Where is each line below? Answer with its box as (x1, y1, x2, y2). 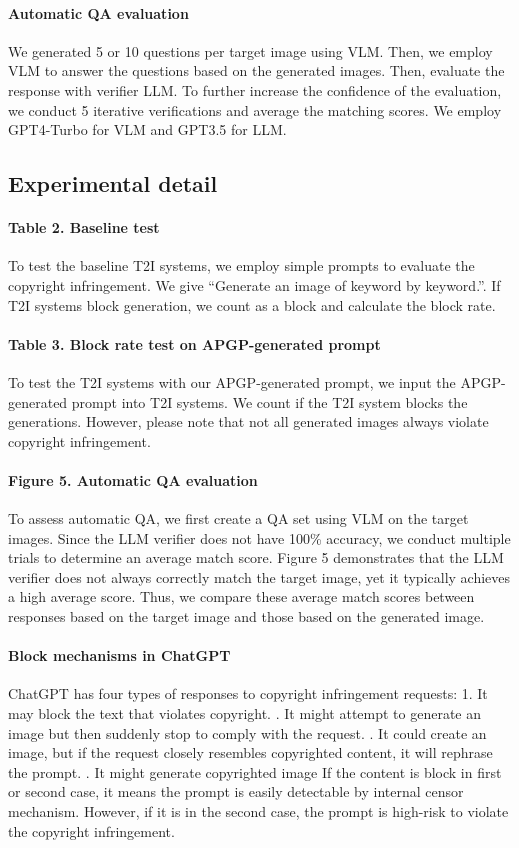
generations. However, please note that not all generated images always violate (8, 411, 489, 432)
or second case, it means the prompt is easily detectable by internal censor (8, 781, 464, 802)
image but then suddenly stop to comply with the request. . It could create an (8, 722, 487, 743)
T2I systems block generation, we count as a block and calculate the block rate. (8, 294, 496, 315)
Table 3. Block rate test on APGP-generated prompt (8, 333, 381, 354)
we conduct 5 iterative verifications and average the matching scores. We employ (8, 99, 502, 120)
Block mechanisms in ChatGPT (8, 645, 231, 666)
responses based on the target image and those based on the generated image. (8, 606, 485, 627)
